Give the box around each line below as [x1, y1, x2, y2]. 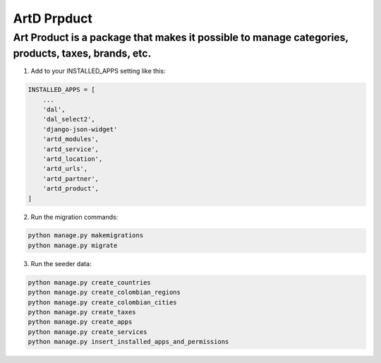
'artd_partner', [42, 174, 99, 183]
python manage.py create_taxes [28, 308, 137, 316]
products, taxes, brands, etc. [13, 47, 152, 60]
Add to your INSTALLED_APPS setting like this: [30, 67, 166, 76]
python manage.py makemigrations [28, 232, 144, 239]
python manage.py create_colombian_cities [28, 298, 177, 307]
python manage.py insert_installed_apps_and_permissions [28, 338, 229, 346]
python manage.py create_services [28, 328, 147, 335]
